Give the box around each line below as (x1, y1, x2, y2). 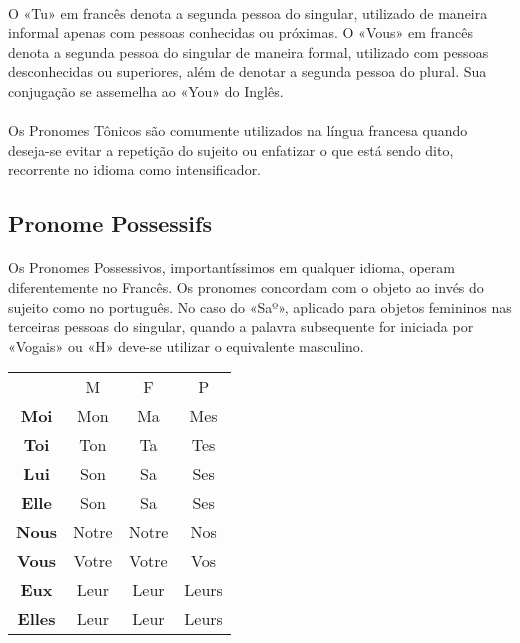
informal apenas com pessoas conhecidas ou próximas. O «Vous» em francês (8, 22, 474, 43)
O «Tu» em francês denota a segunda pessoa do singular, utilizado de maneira (8, 2, 488, 23)
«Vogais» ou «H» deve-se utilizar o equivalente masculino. (8, 335, 364, 356)
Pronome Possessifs (8, 208, 212, 239)
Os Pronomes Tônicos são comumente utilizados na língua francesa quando (8, 120, 468, 141)
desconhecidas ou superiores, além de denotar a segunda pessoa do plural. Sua (8, 61, 487, 82)
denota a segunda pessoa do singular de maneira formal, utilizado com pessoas (8, 41, 489, 62)
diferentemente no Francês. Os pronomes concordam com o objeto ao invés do (8, 276, 484, 297)
